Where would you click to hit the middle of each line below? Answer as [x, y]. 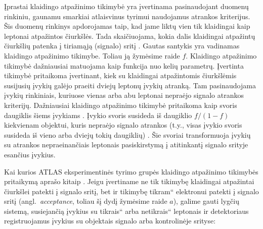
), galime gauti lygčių [206, 201]
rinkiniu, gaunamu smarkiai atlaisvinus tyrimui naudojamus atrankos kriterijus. [127, 16]
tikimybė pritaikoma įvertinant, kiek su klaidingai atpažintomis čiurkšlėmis [120, 75]
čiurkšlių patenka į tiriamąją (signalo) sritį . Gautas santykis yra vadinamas [122, 46]
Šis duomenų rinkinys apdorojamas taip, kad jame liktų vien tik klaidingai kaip [127, 26]
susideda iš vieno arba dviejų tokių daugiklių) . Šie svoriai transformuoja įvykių [127, 134]
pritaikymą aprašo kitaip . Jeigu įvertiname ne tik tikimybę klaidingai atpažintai [129, 181]
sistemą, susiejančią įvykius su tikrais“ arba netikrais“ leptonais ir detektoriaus [126, 211]
